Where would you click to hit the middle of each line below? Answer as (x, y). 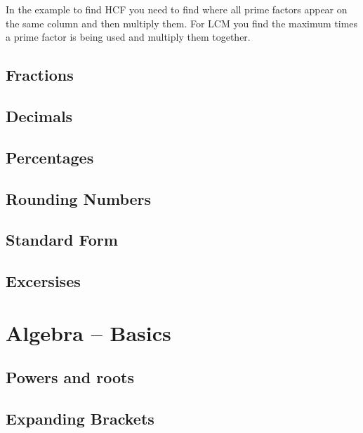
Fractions (40, 75)
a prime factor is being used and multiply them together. (128, 37)
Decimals (39, 115)
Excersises (43, 281)
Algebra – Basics (88, 332)
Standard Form (62, 240)
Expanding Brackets (80, 419)
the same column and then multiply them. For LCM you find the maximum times (182, 23)
